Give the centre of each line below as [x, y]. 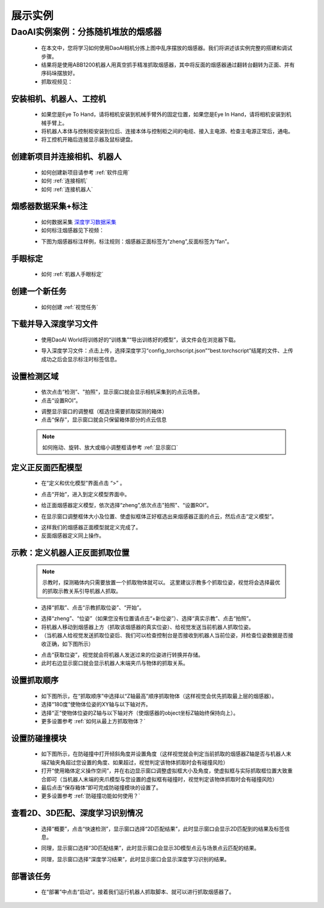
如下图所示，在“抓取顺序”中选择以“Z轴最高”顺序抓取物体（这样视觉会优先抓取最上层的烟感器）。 [159, 696]
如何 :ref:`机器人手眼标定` [72, 274]
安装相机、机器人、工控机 [58, 99]
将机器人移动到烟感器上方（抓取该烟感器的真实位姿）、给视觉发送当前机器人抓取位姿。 [148, 627]
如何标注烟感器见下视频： [73, 230]
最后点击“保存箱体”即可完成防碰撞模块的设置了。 [101, 787]
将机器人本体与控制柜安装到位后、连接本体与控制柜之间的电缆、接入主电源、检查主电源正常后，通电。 [167, 131]
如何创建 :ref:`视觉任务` [70, 307]
